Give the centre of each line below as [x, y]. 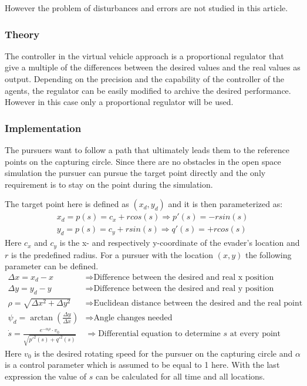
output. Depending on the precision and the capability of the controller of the [145, 79]
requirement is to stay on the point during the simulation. [109, 184]
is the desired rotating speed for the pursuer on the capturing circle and [163, 353]
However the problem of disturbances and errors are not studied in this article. [146, 8]
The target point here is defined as [67, 204]
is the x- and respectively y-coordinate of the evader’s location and [180, 243]
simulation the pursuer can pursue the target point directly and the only [135, 173]
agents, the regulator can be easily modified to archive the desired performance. [148, 90]
